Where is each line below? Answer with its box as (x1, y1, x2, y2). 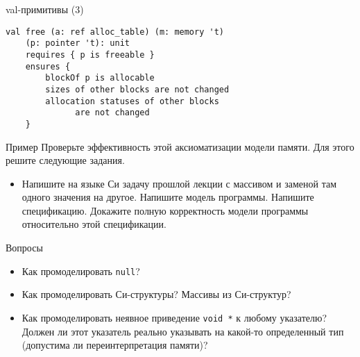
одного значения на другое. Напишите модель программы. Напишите (22, 190, 314, 204)
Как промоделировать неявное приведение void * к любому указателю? (22, 310, 327, 324)
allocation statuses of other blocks (45, 96, 219, 106)
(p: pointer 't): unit (25, 38, 130, 49)
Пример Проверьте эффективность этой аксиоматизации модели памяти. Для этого (6, 139, 354, 153)
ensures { (25, 61, 71, 72)
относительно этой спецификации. (22, 217, 166, 231)
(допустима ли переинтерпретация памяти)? (22, 338, 208, 352)
